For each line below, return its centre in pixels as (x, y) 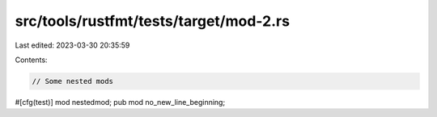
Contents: (31, 60)
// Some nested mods (72, 81)
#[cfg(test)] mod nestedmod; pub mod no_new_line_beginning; (120, 102)
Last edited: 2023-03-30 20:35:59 (72, 45)
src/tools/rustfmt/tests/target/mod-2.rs (153, 21)
